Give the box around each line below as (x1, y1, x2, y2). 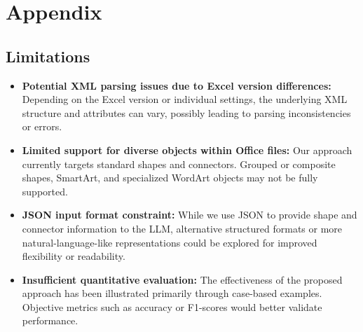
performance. (22, 313, 78, 328)
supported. (22, 184, 68, 198)
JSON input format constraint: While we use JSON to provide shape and (22, 207, 357, 222)
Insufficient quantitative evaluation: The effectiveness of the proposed (22, 272, 343, 286)
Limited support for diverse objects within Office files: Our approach (22, 142, 352, 157)
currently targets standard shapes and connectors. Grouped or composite (22, 156, 336, 171)
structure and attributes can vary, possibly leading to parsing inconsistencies (22, 105, 351, 120)
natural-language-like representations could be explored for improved (22, 235, 317, 249)
